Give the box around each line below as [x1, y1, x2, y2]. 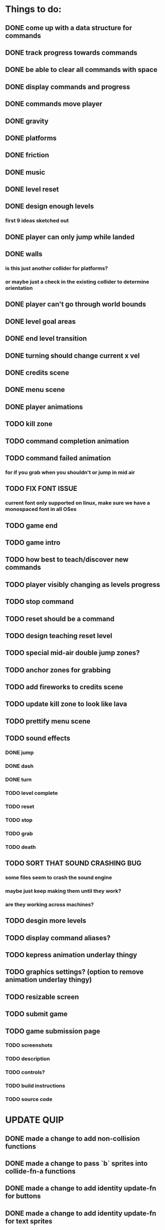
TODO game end [5, 521, 58, 530]
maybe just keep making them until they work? [5, 887, 121, 894]
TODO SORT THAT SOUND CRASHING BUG [5, 859, 142, 868]
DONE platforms [5, 134, 57, 142]
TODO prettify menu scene [5, 717, 91, 726]
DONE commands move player [5, 99, 103, 109]
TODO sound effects [5, 734, 70, 743]
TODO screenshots [5, 1042, 53, 1049]
